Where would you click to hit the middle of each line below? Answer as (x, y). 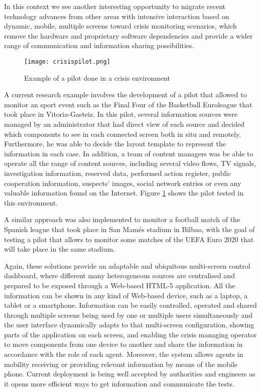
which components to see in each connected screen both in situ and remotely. (123, 134)
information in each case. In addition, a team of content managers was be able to (129, 153)
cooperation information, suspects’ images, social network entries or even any (123, 183)
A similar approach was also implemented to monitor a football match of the (122, 219)
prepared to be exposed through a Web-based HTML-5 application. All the (120, 285)
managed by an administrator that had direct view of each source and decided (124, 124)
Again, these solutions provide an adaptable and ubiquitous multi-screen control (127, 265)
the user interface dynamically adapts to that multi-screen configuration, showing (129, 325)
